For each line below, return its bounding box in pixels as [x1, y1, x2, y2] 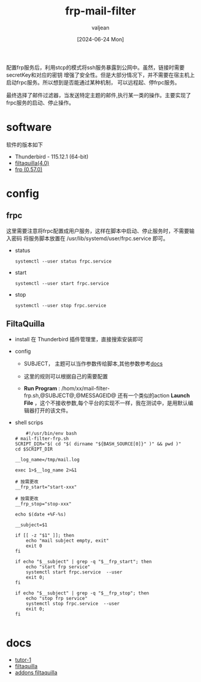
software [6, 121, 52, 134]
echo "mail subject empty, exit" [26, 537, 109, 543]
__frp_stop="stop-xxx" [14, 501, 72, 507]
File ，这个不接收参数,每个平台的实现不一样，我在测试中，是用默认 [23, 399, 188, 406]
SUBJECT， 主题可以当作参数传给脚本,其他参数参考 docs [23, 360, 163, 367]
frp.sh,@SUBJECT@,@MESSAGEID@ [23, 392, 117, 399]
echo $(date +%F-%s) [14, 511, 66, 517]
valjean [92, 24, 109, 31]
